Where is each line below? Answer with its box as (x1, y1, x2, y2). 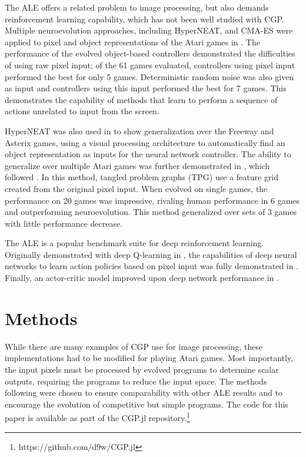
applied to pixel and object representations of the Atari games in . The (5, 35, 260, 48)
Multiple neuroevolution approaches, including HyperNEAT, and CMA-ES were (5, 24, 293, 37)
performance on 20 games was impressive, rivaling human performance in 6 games (5, 194, 300, 206)
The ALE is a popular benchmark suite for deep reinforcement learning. (5, 237, 264, 249)
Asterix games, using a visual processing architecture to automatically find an (5, 136, 285, 148)
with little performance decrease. (5, 217, 123, 229)
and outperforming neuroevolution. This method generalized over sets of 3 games (5, 206, 297, 218)
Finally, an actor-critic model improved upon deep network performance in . (5, 271, 279, 284)
